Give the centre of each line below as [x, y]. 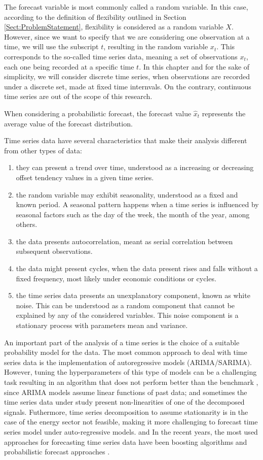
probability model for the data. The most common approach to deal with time [126, 352]
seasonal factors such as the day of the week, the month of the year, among [133, 214]
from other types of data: [43, 150]
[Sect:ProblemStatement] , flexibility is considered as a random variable [114, 27]
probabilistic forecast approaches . [57, 452]
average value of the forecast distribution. [68, 123]
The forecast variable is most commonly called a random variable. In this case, [126, 7]
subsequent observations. [54, 251]
